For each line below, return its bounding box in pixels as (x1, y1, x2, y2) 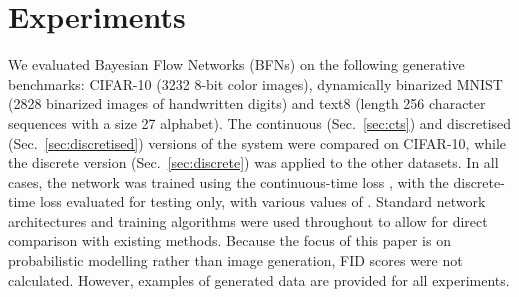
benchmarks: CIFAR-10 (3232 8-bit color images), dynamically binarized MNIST (8, 73, 503, 94)
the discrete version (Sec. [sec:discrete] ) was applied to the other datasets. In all (8, 152, 499, 173)
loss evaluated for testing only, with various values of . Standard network (39, 191, 486, 212)
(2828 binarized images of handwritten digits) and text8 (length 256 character (8, 93, 486, 114)
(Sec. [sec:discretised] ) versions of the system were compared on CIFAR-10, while (8, 132, 507, 153)
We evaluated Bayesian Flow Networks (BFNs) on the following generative (8, 54, 465, 75)
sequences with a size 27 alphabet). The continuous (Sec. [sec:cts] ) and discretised (8, 112, 512, 133)
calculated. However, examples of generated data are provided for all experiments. (8, 269, 510, 290)
